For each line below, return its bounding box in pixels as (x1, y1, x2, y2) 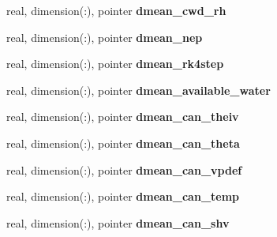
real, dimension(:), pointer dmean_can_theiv (6, 108, 239, 125)
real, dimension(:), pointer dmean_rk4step (6, 55, 224, 72)
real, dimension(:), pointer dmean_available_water (6, 81, 271, 98)
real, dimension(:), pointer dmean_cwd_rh (6, 2, 226, 18)
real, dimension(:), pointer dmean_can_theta (6, 134, 240, 151)
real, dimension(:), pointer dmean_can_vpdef (6, 161, 242, 178)
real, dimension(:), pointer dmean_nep (6, 28, 203, 45)
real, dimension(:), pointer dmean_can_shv (6, 214, 230, 231)
